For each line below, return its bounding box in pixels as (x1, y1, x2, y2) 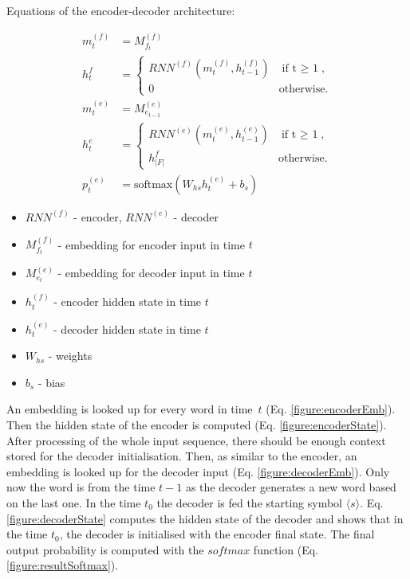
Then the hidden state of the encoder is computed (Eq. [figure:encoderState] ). (6, 417, 387, 433)
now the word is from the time (6, 479, 156, 495)
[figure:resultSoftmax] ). (6, 557, 119, 573)
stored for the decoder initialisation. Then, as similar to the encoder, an (6, 448, 357, 464)
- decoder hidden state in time (53, 320, 201, 337)
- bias (37, 374, 65, 390)
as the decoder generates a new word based (185, 479, 396, 495)
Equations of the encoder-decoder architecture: (6, 2, 235, 18)
